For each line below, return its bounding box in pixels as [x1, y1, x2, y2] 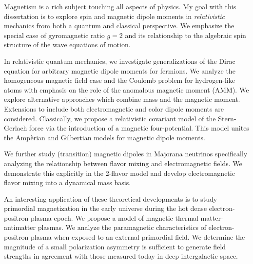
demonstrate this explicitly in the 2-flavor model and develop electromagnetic [4, 168, 235, 178]
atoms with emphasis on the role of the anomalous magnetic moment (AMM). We [4, 84, 249, 94]
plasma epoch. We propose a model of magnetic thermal [30, 212, 198, 223]
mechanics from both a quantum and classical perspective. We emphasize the [4, 20, 234, 31]
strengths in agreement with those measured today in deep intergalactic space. [4, 251, 238, 261]
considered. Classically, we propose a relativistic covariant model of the [4, 113, 216, 123]
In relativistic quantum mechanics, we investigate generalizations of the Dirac [4, 56, 235, 66]
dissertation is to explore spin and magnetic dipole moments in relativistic [4, 11, 225, 21]
